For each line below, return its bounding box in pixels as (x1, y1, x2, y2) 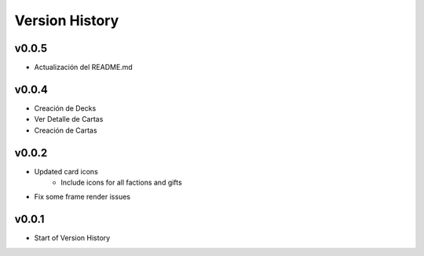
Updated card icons (34, 166, 98, 176)
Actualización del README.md (34, 63, 133, 72)
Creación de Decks (34, 103, 97, 113)
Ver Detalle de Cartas (34, 115, 104, 124)
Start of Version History (34, 233, 111, 243)
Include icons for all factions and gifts (60, 177, 182, 188)
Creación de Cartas (34, 126, 97, 135)
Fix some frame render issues (34, 192, 131, 202)
